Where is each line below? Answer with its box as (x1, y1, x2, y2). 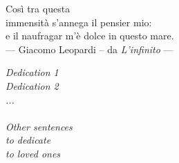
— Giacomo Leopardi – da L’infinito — (6, 41, 173, 56)
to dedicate (6, 133, 51, 147)
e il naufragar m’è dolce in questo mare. (6, 28, 174, 43)
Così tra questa (6, 1, 70, 15)
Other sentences (6, 119, 73, 133)
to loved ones (6, 146, 61, 160)
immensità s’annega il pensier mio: (6, 15, 152, 29)
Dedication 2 (6, 78, 59, 93)
